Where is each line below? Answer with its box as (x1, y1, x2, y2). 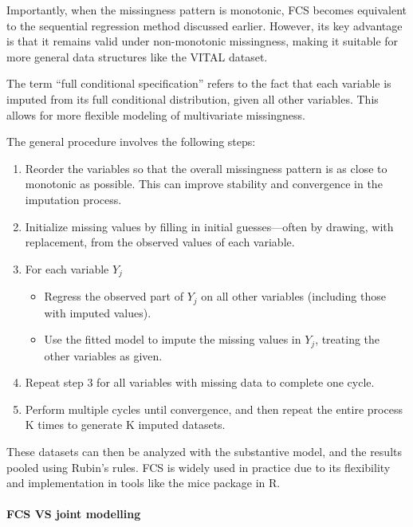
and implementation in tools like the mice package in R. (6, 474, 281, 491)
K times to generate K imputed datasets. (25, 416, 226, 433)
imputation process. (25, 191, 122, 207)
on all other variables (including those (201, 288, 386, 305)
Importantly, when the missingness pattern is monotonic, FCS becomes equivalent (6, 2, 407, 18)
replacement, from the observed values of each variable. (25, 234, 295, 250)
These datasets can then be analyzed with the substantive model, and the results (6, 443, 402, 460)
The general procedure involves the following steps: (6, 133, 256, 150)
